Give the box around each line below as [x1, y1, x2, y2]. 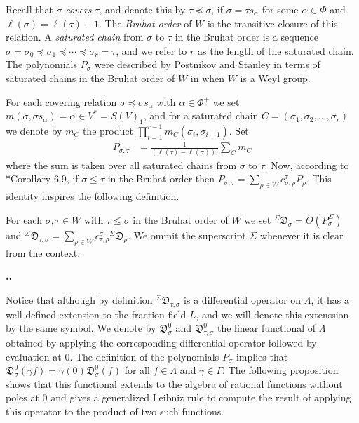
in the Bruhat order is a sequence [175, 29, 318, 44]
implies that [236, 349, 288, 363]
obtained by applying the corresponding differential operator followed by [6, 335, 317, 349]
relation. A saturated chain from [6, 29, 144, 44]
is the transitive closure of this [207, 15, 338, 30]
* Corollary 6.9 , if [6, 171, 79, 186]
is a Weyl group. [240, 70, 311, 85]
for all [124, 363, 150, 377]
